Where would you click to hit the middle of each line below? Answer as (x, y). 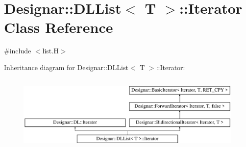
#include (18, 51)
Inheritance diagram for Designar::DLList (66, 67)
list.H (50, 51)
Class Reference (59, 27)
